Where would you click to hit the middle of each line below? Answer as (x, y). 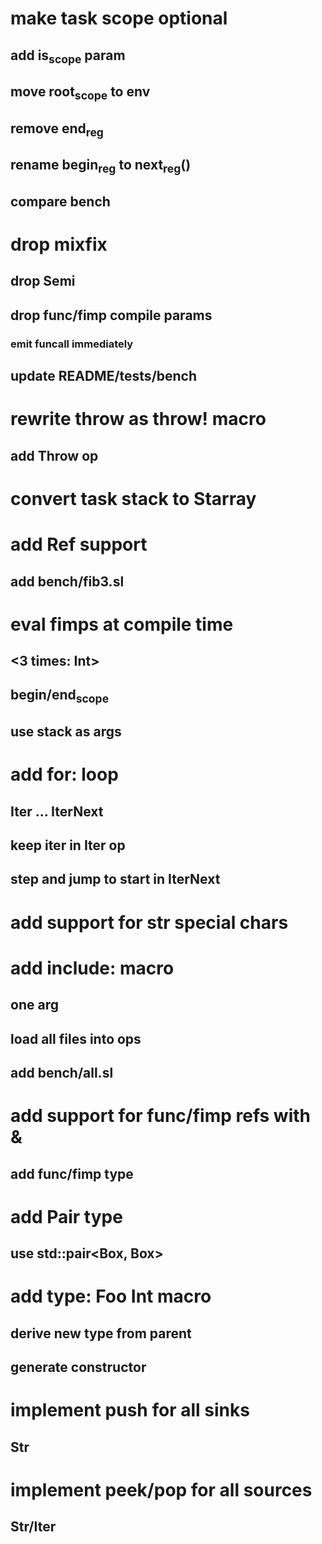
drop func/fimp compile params (111, 315)
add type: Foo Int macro (111, 1296)
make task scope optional (119, 18)
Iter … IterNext (57, 811)
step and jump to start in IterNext (115, 879)
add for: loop (64, 774)
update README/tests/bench (104, 376)
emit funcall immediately (72, 344)
